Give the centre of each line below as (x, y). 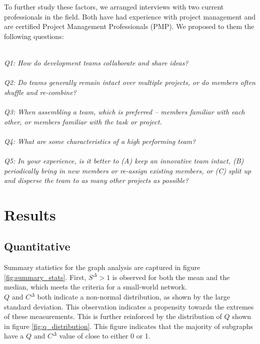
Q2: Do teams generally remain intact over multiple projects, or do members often (130, 82)
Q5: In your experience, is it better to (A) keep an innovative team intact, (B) (124, 160)
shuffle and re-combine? (40, 92)
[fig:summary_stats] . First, (45, 277)
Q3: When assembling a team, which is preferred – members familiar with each (124, 111)
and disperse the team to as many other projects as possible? (96, 180)
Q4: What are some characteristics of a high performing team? (100, 141)
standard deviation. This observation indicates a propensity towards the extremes (129, 306)
